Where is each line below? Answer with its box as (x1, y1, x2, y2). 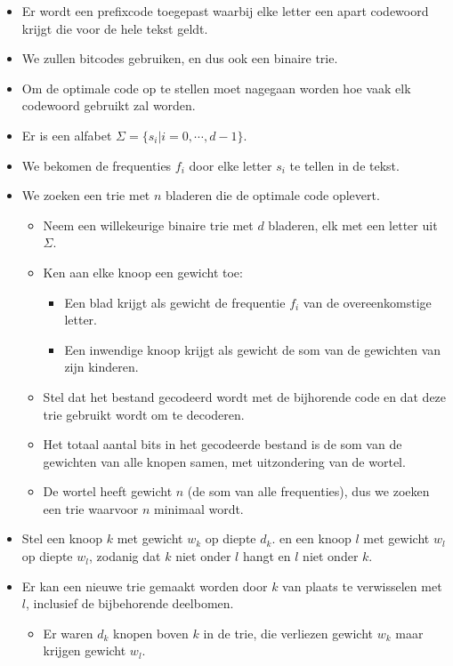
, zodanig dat (88, 547, 161, 566)
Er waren (43, 623, 93, 642)
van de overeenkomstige (303, 293, 432, 311)
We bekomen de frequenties (21, 156, 172, 174)
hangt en (242, 547, 291, 566)
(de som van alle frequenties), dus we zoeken (187, 482, 430, 501)
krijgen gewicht (43, 641, 126, 660)
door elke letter (189, 156, 272, 174)
